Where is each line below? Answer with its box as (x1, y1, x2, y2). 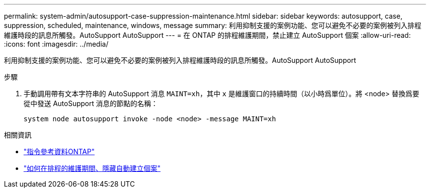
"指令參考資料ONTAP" (24, 147, 95, 156)
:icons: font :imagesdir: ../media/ (4, 40, 108, 48)
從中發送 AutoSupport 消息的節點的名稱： (24, 99, 158, 108)
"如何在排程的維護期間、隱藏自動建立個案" (24, 164, 161, 172)
